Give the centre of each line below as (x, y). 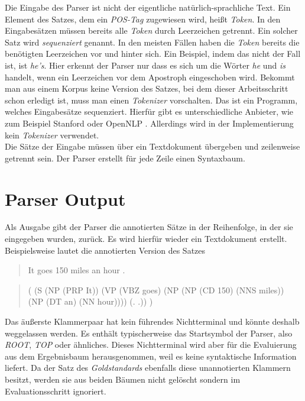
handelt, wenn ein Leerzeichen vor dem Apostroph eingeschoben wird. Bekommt (150, 77)
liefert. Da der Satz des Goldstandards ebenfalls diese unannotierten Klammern (148, 368)
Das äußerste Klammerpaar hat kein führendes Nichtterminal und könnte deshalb (152, 321)
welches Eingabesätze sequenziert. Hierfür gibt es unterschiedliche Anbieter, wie (149, 111)
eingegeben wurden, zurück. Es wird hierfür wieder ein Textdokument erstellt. (146, 239)
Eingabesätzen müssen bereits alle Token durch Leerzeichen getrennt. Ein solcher (151, 30)
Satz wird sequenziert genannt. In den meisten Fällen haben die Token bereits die (152, 42)
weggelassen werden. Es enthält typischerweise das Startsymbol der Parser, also (149, 333)
